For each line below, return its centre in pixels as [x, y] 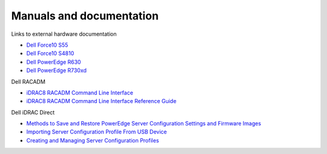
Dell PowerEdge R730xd [57, 70]
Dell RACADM [28, 81]
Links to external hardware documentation [64, 34]
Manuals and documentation [85, 16]
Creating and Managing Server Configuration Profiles [93, 140]
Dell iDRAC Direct [33, 112]
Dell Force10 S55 [47, 45]
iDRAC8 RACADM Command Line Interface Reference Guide [101, 101]
